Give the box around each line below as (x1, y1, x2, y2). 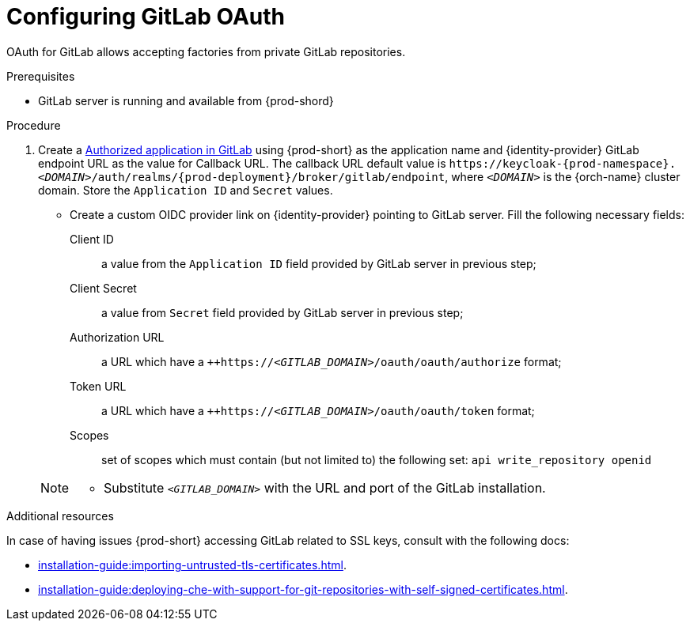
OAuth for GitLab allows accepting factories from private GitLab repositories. (6, 44, 406, 59)
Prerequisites (6, 69, 75, 83)
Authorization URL (70, 330, 165, 344)
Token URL (70, 379, 127, 393)
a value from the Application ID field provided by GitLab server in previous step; (101, 256, 536, 270)
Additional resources (6, 508, 114, 523)
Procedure (6, 118, 61, 132)
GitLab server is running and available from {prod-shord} (38, 93, 334, 108)
